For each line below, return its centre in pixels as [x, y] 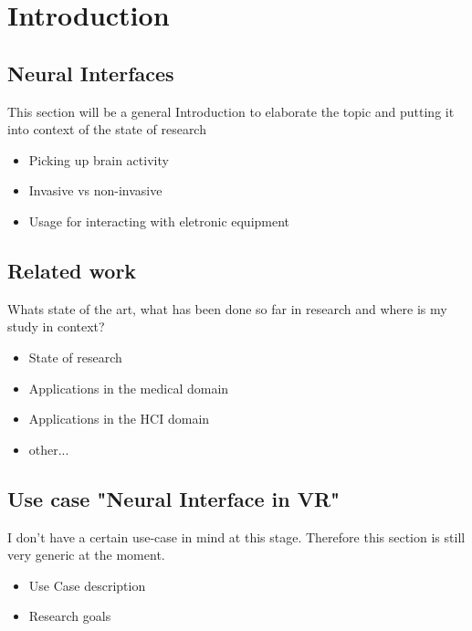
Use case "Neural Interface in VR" [174, 498]
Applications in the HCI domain [119, 419]
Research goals [70, 616]
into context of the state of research [107, 129]
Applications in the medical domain [129, 388]
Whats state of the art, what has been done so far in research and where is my [227, 308]
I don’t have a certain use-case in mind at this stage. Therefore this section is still [236, 536]
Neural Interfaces [91, 73]
